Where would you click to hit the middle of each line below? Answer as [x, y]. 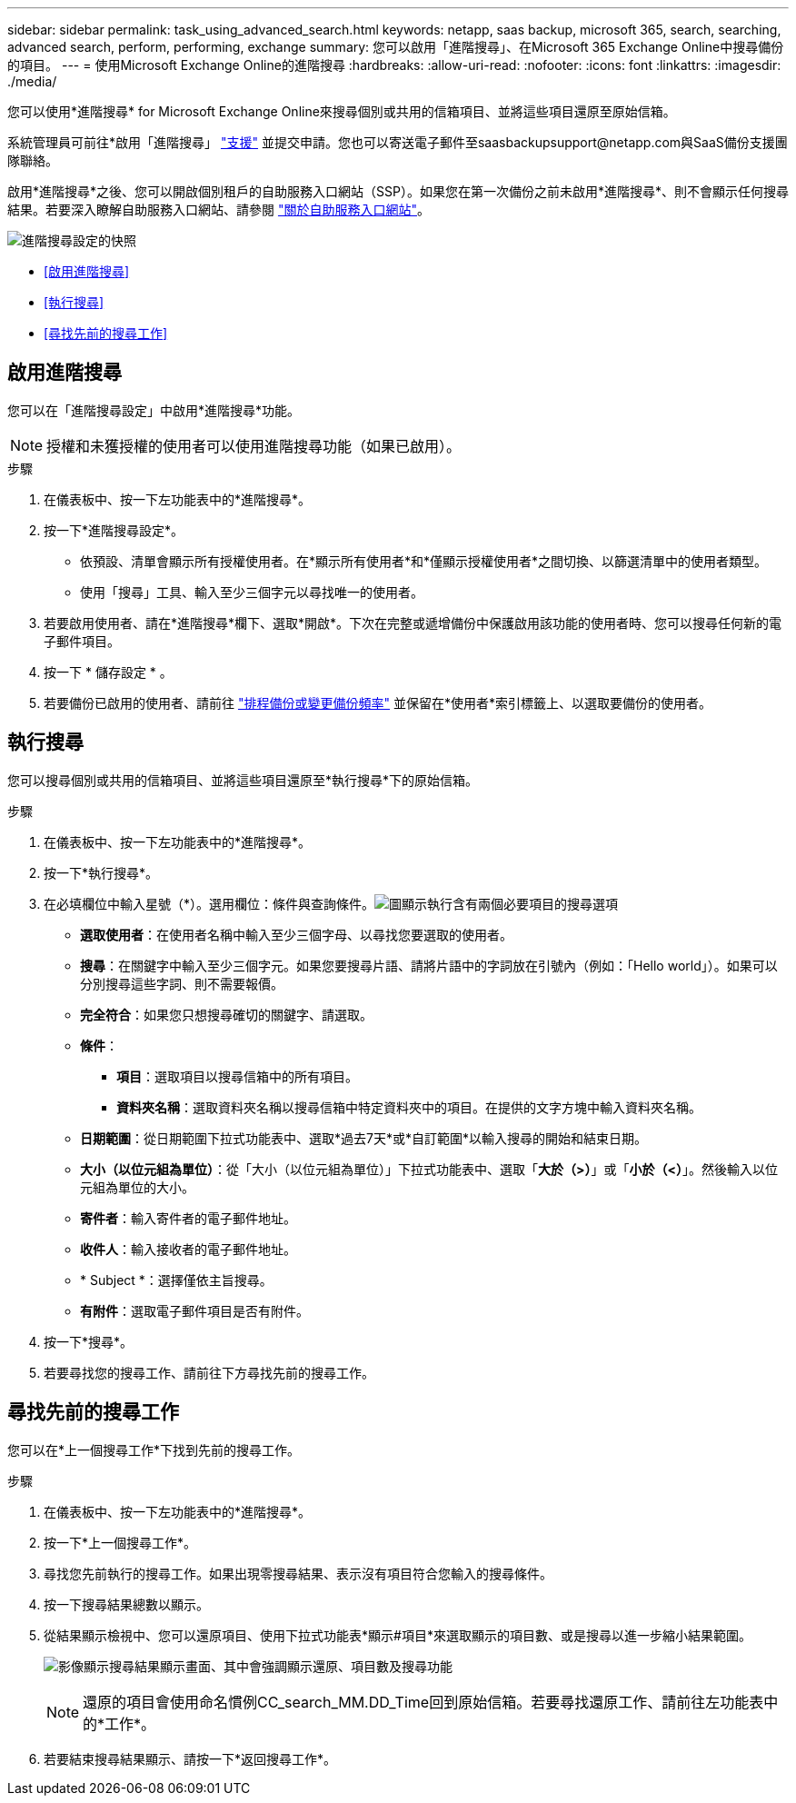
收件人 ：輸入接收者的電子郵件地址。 [188, 1249]
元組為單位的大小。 [137, 1187]
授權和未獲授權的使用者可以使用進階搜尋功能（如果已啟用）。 [254, 446]
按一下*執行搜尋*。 [101, 872]
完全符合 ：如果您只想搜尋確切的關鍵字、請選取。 [226, 1014]
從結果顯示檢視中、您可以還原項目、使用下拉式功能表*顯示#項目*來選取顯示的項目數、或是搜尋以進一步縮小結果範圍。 [398, 1635]
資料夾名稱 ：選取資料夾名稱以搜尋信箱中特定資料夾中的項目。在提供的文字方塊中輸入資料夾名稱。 [409, 1107]
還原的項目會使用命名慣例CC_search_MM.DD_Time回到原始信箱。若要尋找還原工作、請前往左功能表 [423, 1702]
